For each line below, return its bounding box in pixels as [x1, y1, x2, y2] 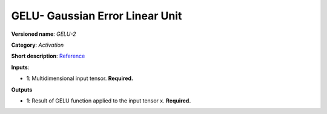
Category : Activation [11, 41, 64, 49]
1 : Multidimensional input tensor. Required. [26, 75, 133, 82]
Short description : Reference [11, 52, 85, 60]
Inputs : [11, 64, 30, 71]
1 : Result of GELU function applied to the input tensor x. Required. [26, 97, 191, 104]
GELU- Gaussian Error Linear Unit [11, 9, 182, 22]
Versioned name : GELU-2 [11, 30, 76, 38]
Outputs [11, 85, 33, 93]
